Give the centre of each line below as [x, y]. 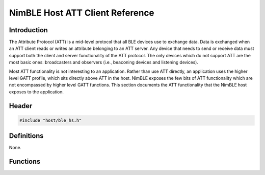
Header [21, 106]
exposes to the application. [36, 92]
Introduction [28, 30]
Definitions [26, 136]
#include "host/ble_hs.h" [51, 120]
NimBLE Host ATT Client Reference [82, 13]
